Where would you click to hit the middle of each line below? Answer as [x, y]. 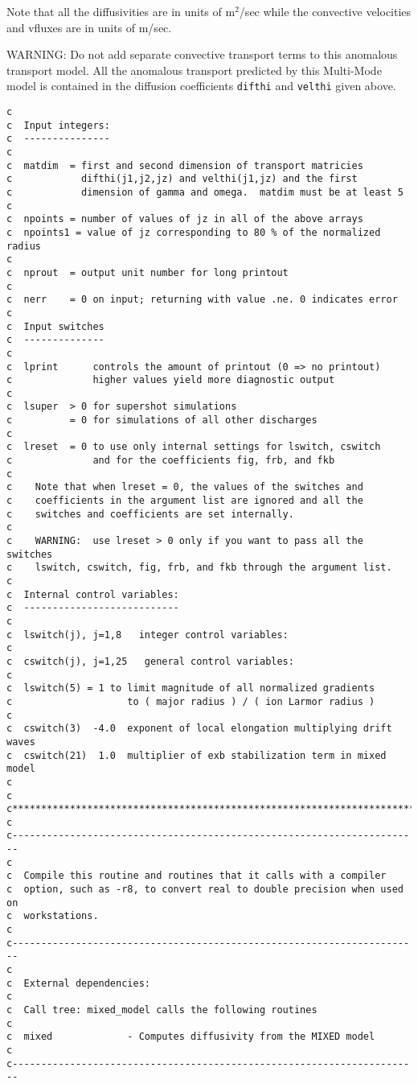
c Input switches [55, 326]
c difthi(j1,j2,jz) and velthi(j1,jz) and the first [182, 179]
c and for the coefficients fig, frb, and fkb [171, 461]
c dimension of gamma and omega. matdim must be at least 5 [205, 192]
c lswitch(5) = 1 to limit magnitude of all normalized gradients [191, 688]
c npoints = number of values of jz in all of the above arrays [185, 219]
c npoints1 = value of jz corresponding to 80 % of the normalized [194, 232]
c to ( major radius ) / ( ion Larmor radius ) [191, 701]
